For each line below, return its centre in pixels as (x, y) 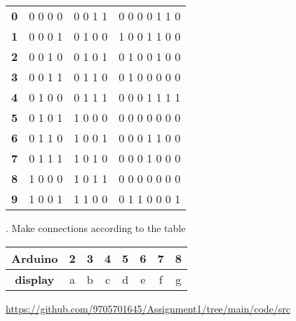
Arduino (35, 258)
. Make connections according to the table (96, 228)
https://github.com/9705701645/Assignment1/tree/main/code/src (148, 308)
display (35, 279)
